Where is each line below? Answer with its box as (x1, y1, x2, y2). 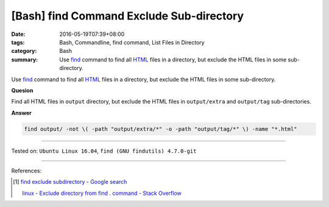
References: (11, 167, 42, 175)
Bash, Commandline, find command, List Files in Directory (59, 38, 205, 46)
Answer (11, 109, 32, 116)
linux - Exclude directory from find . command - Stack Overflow (22, 189, 182, 197)
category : (11, 47, 37, 55)
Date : (11, 30, 26, 38)
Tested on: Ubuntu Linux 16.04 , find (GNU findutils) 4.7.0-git (11, 147, 197, 155)
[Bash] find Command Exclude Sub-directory (11, 9, 244, 23)
